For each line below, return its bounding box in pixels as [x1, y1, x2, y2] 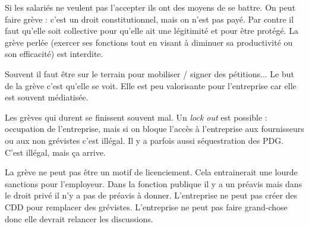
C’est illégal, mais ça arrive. [5, 146, 106, 158]
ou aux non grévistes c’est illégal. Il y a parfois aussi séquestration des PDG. [5, 134, 284, 146]
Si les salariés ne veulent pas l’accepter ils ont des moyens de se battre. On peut [5, 1, 296, 13]
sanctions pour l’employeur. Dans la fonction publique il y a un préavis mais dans [5, 177, 302, 190]
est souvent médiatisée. [5, 91, 89, 103]
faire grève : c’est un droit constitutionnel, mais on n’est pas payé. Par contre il [5, 12, 294, 25]
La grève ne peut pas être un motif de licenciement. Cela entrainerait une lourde [5, 166, 298, 178]
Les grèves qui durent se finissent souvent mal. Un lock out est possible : [5, 111, 267, 123]
